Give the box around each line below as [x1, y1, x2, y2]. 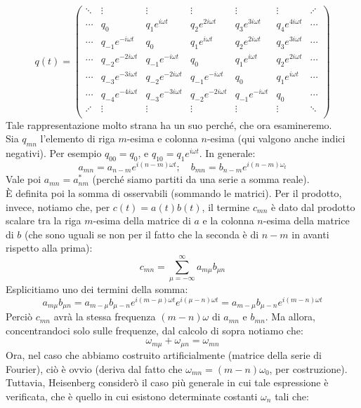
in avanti [291, 226, 329, 241]
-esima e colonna [126, 131, 198, 146]
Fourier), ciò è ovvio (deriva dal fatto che [6, 361, 183, 376]
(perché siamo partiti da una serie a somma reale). [92, 172, 310, 186]
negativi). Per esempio [6, 146, 102, 161]
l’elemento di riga [40, 131, 115, 146]
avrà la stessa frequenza [53, 309, 156, 324]
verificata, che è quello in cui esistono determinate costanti [6, 388, 258, 403]
